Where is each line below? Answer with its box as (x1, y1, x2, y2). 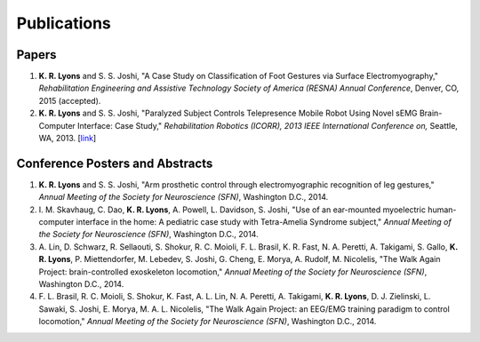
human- (428, 204, 457, 215)
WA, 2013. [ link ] (38, 133, 97, 144)
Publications (16, 13, 111, 33)
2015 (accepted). (38, 95, 101, 106)
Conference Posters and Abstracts (16, 155, 213, 171)
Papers (16, 47, 57, 62)
